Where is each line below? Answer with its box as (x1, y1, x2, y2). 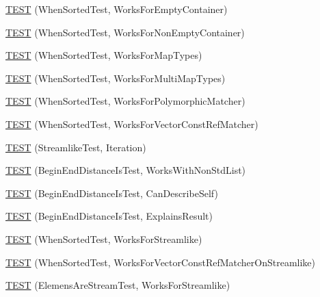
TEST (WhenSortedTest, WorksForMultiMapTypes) (5, 70, 226, 85)
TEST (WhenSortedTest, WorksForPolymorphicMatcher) (5, 94, 245, 108)
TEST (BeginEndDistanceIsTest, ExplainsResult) (5, 209, 213, 223)
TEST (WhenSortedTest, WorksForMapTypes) (5, 48, 202, 62)
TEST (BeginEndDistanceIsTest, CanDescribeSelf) (5, 185, 218, 200)
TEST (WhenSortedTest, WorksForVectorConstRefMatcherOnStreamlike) (5, 255, 315, 269)
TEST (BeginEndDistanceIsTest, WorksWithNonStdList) (5, 163, 246, 177)
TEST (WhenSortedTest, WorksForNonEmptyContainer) (5, 25, 245, 39)
